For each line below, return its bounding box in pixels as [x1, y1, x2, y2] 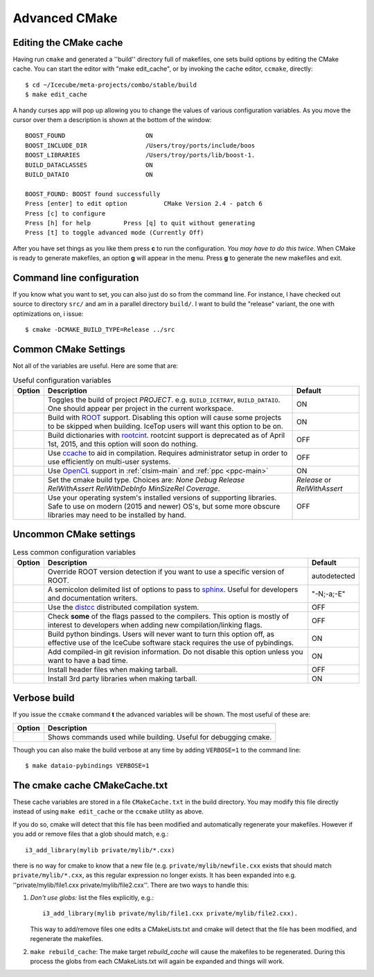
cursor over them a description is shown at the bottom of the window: [12, 116, 212, 124]
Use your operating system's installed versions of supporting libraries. [47, 493, 277, 502]
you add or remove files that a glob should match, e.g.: [12, 830, 169, 838]
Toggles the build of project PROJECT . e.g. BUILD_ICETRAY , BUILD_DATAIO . [47, 395, 280, 405]
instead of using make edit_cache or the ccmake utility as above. [12, 807, 204, 816]
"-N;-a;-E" [312, 589, 346, 599]
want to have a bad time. [47, 655, 128, 665]
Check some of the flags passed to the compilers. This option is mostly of [47, 611, 290, 621]
